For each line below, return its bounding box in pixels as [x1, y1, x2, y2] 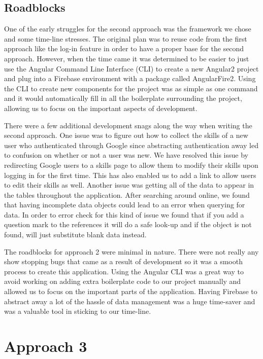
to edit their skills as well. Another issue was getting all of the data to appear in [4, 179, 254, 190]
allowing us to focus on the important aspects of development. [4, 102, 198, 113]
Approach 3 [4, 336, 87, 356]
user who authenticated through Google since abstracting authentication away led [4, 139, 258, 150]
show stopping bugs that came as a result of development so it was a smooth [4, 256, 243, 267]
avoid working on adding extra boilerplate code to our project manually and [4, 276, 241, 286]
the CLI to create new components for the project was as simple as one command [4, 83, 258, 93]
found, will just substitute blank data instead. [4, 229, 147, 240]
